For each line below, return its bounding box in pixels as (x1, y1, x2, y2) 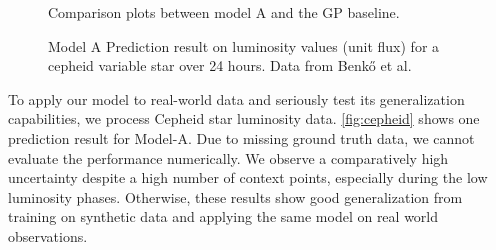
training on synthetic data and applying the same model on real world (8, 206, 439, 227)
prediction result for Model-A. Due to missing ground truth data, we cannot (8, 127, 475, 148)
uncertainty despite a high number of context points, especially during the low (8, 167, 488, 188)
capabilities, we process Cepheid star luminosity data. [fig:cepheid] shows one (8, 108, 480, 129)
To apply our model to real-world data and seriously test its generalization (8, 88, 465, 109)
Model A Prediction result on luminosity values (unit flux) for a (48, 35, 440, 56)
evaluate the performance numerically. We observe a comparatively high (8, 147, 449, 168)
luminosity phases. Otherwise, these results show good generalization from (8, 186, 463, 207)
